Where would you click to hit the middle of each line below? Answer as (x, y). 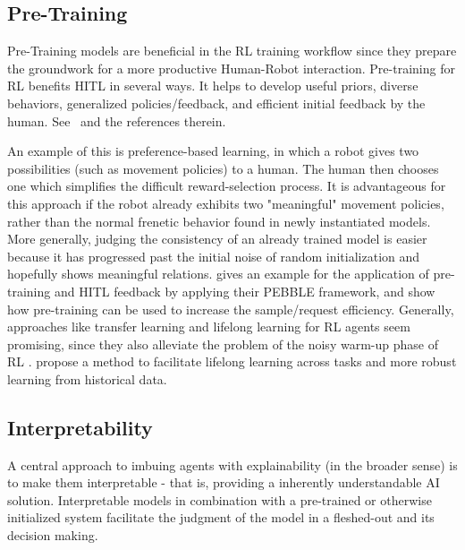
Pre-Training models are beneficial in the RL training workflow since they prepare (232, 51)
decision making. (53, 535)
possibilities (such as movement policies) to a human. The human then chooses (223, 168)
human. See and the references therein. (117, 120)
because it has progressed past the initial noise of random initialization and (214, 256)
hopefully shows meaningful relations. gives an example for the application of (218, 274)
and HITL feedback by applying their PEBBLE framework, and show (245, 291)
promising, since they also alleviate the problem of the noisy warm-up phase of (223, 344)
